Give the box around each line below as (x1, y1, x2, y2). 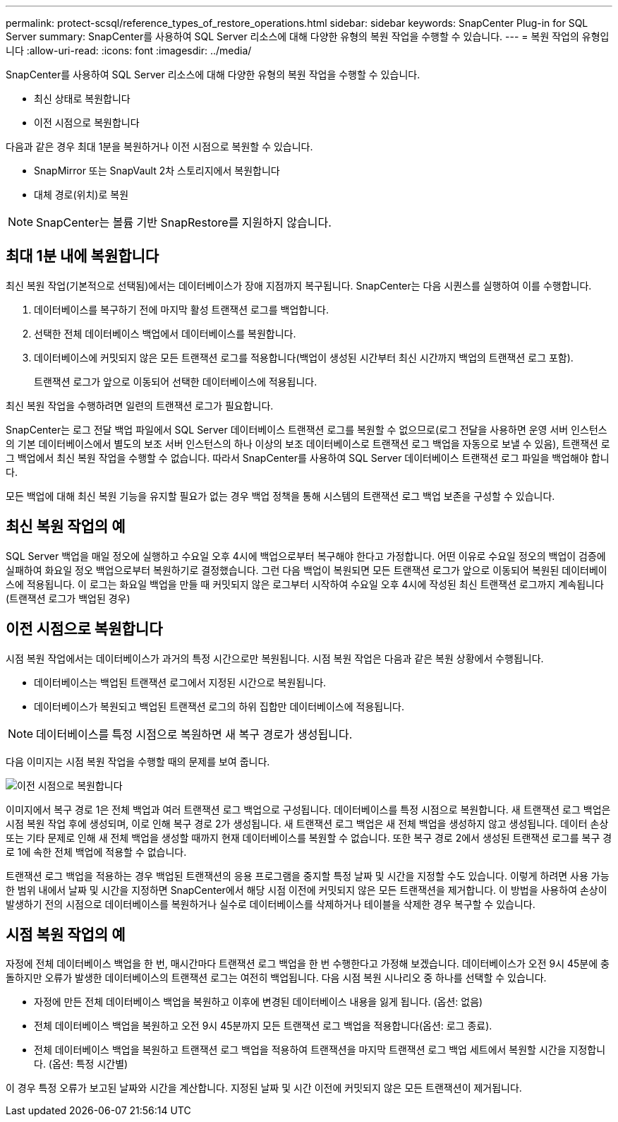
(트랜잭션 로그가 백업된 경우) (6, 592, 131, 604)
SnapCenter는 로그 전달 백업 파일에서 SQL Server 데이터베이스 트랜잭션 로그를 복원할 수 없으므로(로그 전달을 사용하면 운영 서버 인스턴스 (6, 423, 607, 436)
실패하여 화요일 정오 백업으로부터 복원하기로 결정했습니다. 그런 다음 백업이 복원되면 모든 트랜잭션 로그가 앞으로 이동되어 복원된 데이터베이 (6, 563, 607, 576)
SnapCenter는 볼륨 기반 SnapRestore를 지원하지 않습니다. (36, 215, 332, 229)
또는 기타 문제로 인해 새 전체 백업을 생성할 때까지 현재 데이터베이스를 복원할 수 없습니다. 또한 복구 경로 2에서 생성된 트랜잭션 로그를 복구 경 (6, 831, 612, 844)
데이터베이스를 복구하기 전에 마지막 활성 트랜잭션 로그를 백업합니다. (34, 303, 329, 316)
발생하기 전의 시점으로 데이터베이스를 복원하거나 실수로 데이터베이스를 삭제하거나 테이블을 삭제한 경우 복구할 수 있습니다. (6, 897, 535, 910)
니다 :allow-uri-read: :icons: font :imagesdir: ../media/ (6, 44, 252, 56)
